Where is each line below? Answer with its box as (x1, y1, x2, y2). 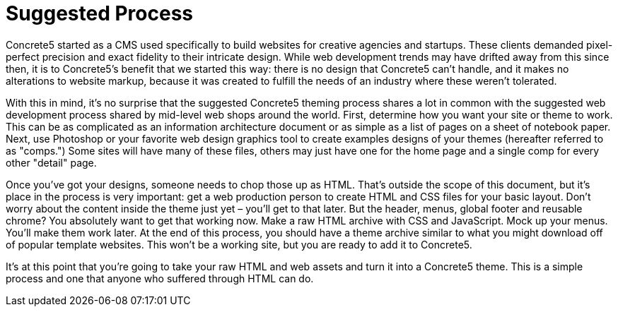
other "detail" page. (6, 156, 97, 169)
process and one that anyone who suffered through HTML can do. (6, 272, 314, 284)
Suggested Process (6, 1, 194, 25)
